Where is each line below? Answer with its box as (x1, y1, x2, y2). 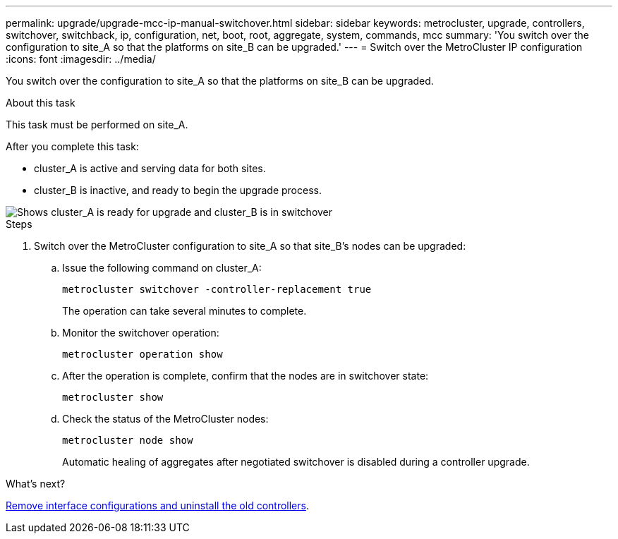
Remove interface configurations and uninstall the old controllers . (6, 499, 309, 511)
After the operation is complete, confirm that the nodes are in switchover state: (62, 370, 429, 382)
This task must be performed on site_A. (6, 119, 188, 131)
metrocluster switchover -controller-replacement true (62, 284, 372, 295)
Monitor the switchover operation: (62, 327, 219, 339)
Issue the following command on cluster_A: (62, 262, 262, 274)
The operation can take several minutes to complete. (62, 305, 307, 317)
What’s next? (6, 478, 66, 490)
